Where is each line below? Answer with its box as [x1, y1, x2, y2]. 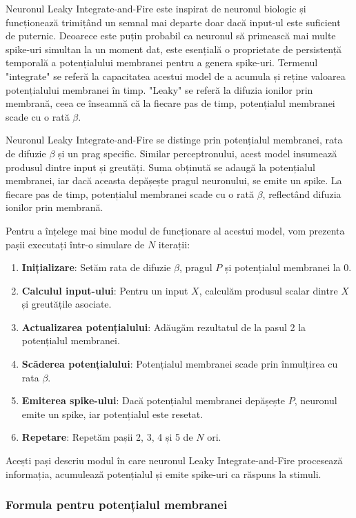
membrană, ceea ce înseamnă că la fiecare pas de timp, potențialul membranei [6, 96, 335, 110]
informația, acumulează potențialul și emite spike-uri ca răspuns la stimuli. [6, 466, 322, 481]
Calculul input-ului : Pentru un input [21, 283, 188, 297]
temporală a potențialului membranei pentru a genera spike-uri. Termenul [6, 55, 318, 70]
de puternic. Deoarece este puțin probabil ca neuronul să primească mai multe [6, 28, 336, 43]
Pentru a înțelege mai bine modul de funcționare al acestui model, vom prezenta [6, 223, 345, 237]
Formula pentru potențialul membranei [6, 496, 228, 513]
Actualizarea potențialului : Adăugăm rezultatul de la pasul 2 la [21, 319, 306, 334]
